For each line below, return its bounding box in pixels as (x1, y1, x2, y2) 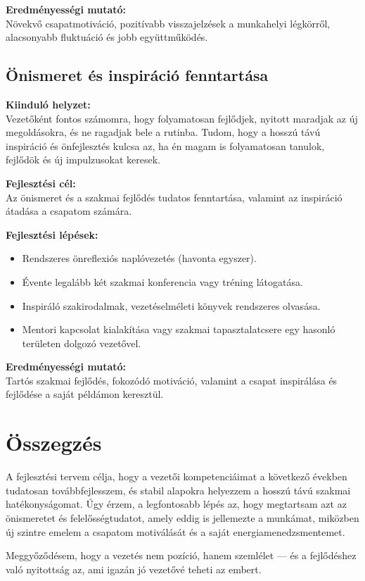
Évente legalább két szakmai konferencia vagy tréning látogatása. (22, 274, 303, 289)
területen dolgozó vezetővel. (22, 335, 141, 350)
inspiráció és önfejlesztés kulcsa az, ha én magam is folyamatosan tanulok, (6, 138, 325, 153)
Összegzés (6, 428, 102, 457)
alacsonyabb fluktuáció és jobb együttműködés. (6, 30, 208, 44)
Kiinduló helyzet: (6, 96, 91, 111)
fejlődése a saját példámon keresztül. (6, 387, 164, 401)
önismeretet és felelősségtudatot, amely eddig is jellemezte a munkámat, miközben (6, 510, 359, 525)
